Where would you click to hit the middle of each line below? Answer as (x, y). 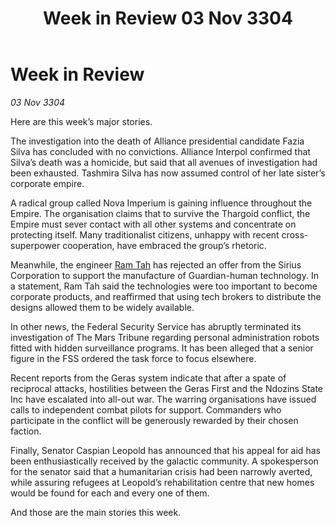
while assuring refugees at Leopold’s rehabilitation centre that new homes (162, 482)
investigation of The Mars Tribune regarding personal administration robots (165, 337)
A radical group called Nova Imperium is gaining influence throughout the (161, 203)
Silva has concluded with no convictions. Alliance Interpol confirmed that (160, 151)
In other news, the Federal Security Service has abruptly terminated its (156, 326)
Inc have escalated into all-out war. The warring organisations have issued (163, 399)
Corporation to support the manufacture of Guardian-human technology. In (164, 275)
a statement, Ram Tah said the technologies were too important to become (164, 286)
